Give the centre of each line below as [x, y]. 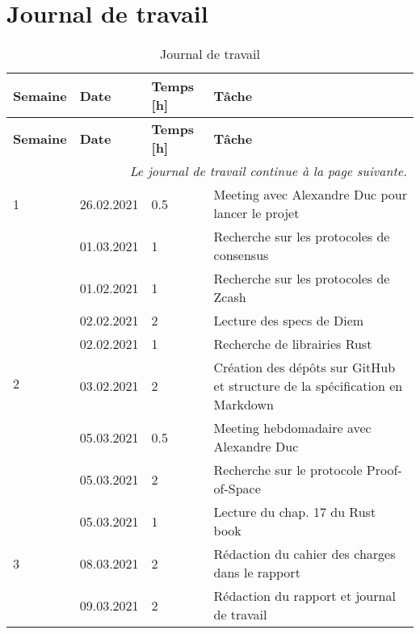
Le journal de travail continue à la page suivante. [268, 171]
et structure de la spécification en [308, 386]
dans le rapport [257, 573]
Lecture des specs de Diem [289, 321]
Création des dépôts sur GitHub [304, 367]
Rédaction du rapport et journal [304, 596]
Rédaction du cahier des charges [304, 554]
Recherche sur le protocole [288, 470]
